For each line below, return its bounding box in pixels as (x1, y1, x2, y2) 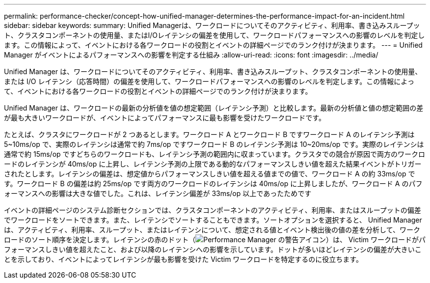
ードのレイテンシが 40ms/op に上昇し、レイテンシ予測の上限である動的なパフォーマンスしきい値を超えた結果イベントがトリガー (4, 160, 422, 168)
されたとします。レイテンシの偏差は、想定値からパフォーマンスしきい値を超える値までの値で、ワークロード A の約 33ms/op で (4, 170, 415, 178)
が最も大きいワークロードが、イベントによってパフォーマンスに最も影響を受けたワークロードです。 (4, 113, 325, 122)
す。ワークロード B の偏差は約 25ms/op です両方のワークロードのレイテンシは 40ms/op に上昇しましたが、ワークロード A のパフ (4, 179, 423, 188)
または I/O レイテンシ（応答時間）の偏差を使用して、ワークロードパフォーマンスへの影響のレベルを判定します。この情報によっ (4, 77, 414, 85)
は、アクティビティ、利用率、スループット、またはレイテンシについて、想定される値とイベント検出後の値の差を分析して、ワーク (4, 226, 420, 234)
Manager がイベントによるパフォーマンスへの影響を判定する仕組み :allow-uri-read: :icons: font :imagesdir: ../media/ (4, 51, 378, 59)
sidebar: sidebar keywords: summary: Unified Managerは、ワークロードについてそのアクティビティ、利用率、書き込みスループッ (4, 21, 420, 29)
